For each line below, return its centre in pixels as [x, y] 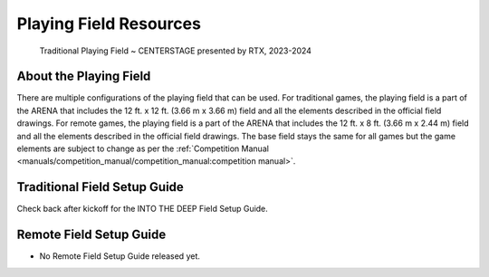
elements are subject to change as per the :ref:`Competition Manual [143, 148]
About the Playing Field [84, 76]
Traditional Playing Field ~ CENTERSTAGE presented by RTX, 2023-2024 [176, 51]
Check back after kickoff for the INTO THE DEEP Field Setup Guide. [143, 209]
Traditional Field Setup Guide [101, 187]
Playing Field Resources [109, 24]
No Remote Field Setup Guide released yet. [120, 256]
